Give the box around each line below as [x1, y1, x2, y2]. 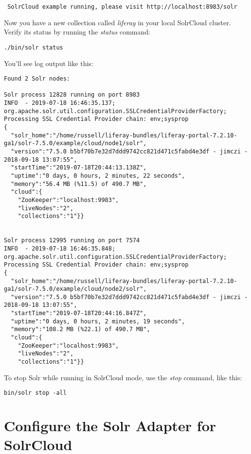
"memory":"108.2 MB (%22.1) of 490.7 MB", [11, 326, 150, 333]
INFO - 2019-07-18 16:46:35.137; [4, 100, 116, 107]
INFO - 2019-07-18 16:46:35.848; [4, 245, 116, 252]
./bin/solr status [4, 44, 63, 51]
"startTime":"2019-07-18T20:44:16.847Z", [11, 310, 147, 317]
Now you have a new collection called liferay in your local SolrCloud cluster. [4, 17, 231, 27]
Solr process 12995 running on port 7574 [4, 237, 140, 244]
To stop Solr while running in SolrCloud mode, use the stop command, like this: [4, 372, 242, 382]
